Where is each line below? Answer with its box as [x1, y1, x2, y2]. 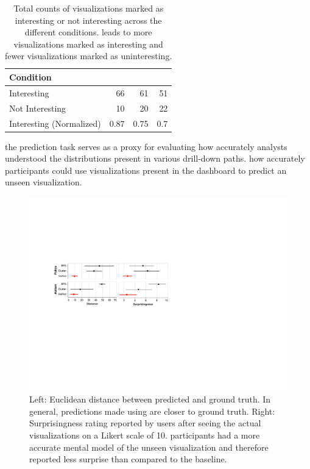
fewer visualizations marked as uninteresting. [5, 49, 172, 62]
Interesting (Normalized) [9, 116, 101, 129]
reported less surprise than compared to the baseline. [29, 453, 227, 465]
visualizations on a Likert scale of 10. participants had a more [29, 428, 260, 441]
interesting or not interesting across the [15, 13, 162, 26]
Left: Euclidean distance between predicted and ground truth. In [29, 393, 271, 406]
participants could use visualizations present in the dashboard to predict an [5, 163, 287, 176]
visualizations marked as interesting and [13, 37, 163, 50]
